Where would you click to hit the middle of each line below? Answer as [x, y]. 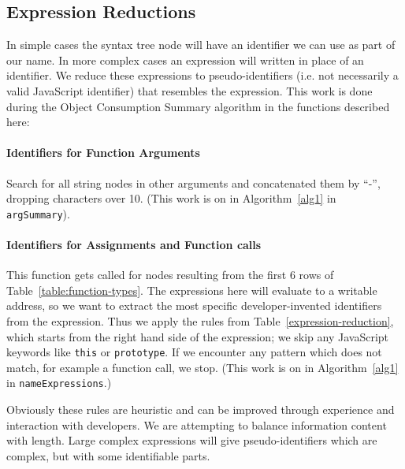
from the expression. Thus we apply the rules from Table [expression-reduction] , [200, 320]
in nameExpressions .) [59, 383]
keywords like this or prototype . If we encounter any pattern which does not [194, 352]
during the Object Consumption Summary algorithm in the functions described [198, 106]
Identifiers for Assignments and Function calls [134, 244]
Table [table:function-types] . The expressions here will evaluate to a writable [192, 290]
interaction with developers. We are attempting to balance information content [197, 424]
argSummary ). [38, 213]
